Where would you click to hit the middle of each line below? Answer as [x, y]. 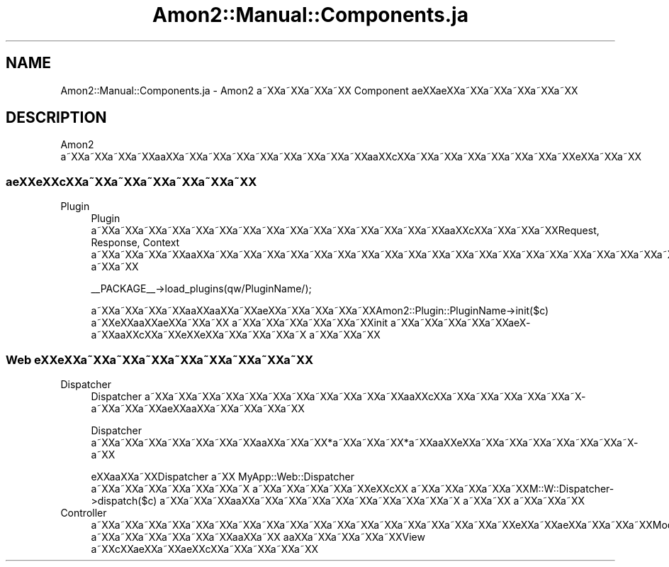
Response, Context [135, 243]
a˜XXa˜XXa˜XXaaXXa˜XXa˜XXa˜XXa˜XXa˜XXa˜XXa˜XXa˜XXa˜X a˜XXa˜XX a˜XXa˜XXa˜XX [372, 500]
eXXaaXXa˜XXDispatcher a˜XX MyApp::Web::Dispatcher [223, 476]
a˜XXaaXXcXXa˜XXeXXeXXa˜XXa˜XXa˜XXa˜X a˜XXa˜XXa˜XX [236, 335]
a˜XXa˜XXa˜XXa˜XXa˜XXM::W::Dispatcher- [512, 488]
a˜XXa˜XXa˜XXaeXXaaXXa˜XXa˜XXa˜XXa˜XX [198, 408]
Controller [84, 512]
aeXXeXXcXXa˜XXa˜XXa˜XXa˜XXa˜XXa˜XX [131, 181]
